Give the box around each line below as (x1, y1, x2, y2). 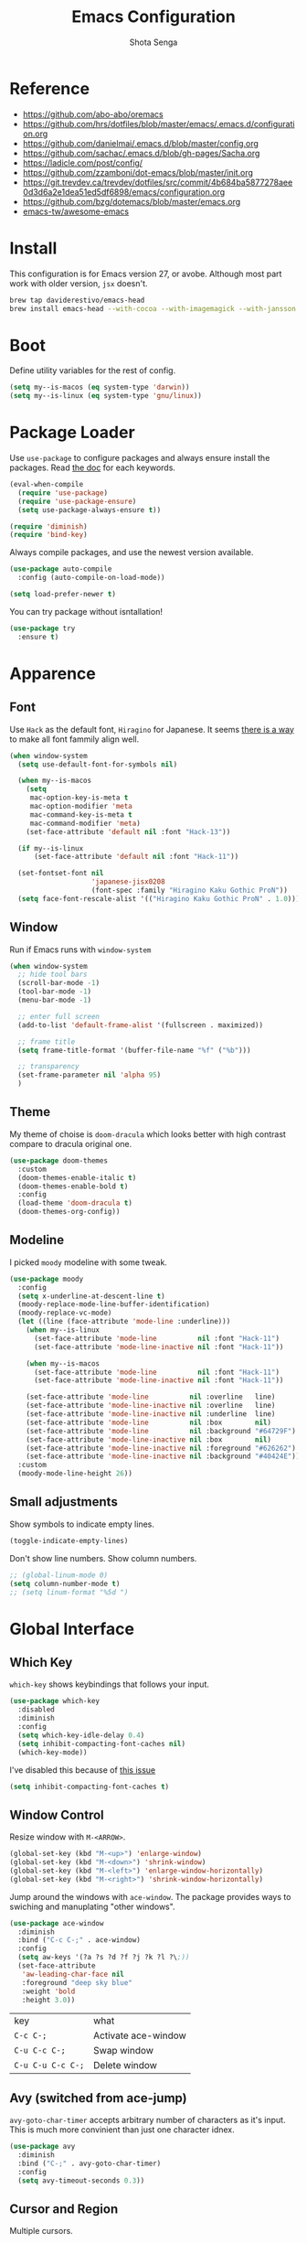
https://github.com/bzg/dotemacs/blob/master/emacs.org (22, 196, 241, 207)
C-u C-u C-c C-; (14, 2060, 85, 2071)
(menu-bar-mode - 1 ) (17, 995, 92, 1005)
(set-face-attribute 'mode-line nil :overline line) (26, 1392, 276, 1401)
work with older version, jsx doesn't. (9, 277, 148, 289)
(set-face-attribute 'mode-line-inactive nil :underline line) (26, 1410, 276, 1419)
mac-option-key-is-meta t (29, 793, 129, 802)
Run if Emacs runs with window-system (9, 944, 152, 955)
